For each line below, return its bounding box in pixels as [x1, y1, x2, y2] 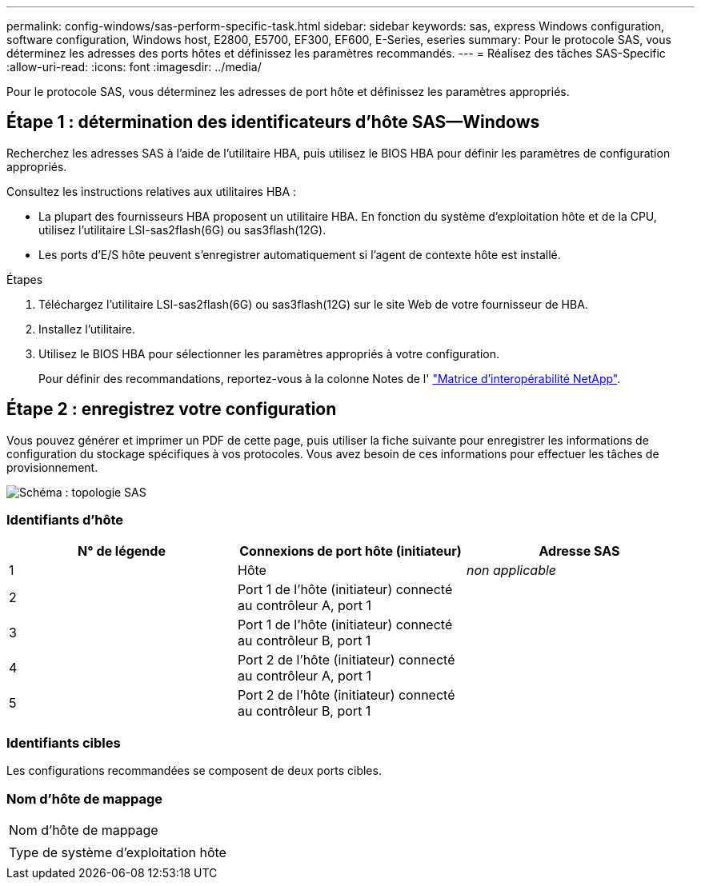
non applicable [466, 562, 557, 579]
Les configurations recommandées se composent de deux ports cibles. [6, 764, 382, 778]
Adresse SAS [539, 543, 620, 560]
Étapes [6, 272, 43, 286]
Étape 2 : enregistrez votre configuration [6, 399, 337, 420]
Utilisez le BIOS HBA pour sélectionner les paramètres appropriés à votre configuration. [38, 346, 500, 361]
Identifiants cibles [6, 734, 121, 751]
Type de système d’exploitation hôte [9, 844, 226, 860]
